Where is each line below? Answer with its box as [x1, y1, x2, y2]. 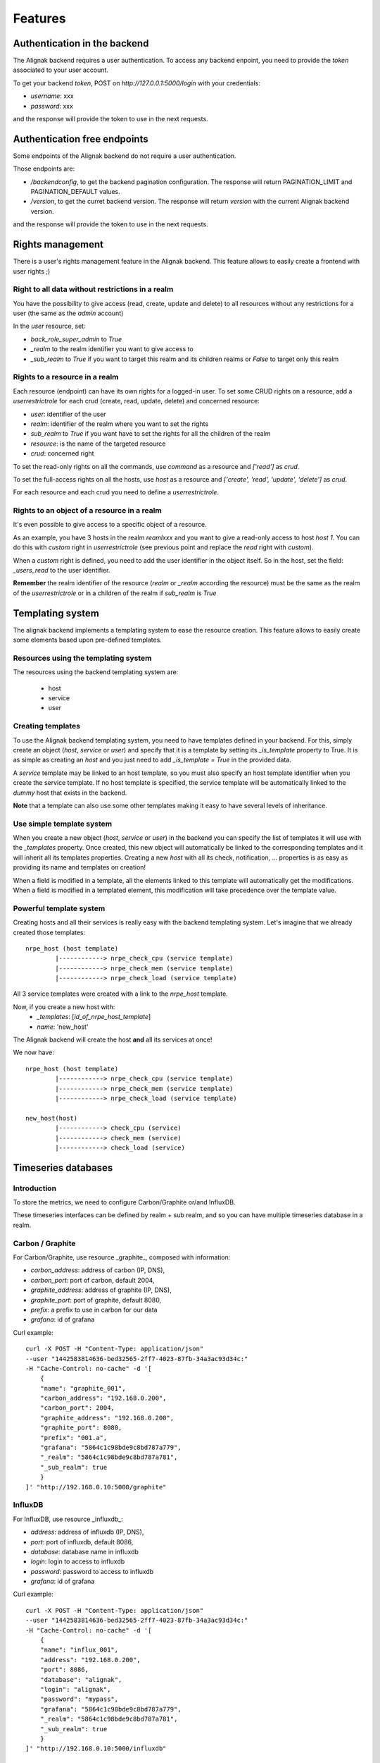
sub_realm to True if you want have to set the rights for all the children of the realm [30, 429, 271, 438]
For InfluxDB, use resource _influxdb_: [13, 1515, 123, 1523]
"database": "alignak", [39, 1676, 122, 1683]
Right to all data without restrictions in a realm [13, 284, 174, 294]
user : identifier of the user [30, 410, 106, 418]
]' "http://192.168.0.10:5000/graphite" [25, 1483, 167, 1491]
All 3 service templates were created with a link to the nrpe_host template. [13, 989, 228, 998]
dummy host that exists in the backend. [13, 788, 127, 797]
